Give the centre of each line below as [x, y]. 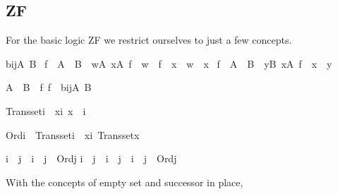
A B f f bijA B [49, 87]
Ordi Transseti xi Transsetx [73, 134]
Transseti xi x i [46, 110]
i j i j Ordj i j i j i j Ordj [91, 158]
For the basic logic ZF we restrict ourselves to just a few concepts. [149, 40]
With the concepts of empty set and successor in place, [125, 182]
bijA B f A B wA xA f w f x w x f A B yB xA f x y [169, 63]
